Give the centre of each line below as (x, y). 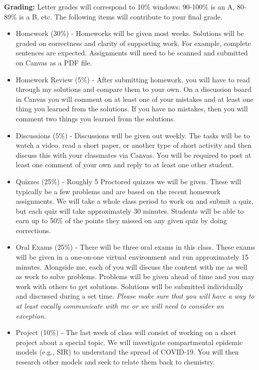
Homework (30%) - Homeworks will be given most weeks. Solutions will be (130, 33)
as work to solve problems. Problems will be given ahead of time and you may (135, 276)
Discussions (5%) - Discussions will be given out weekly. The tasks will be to (133, 135)
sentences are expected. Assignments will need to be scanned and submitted (132, 53)
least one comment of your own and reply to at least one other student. (125, 165)
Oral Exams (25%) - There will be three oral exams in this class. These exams (135, 247)
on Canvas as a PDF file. (54, 62)
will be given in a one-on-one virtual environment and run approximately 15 (132, 257)
